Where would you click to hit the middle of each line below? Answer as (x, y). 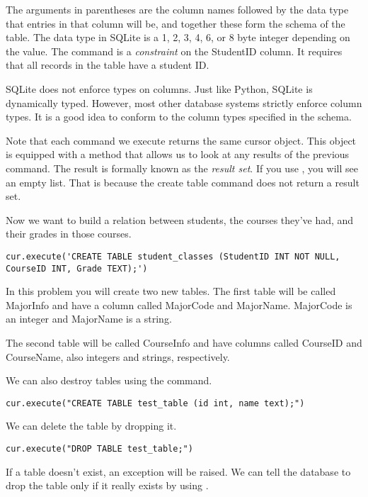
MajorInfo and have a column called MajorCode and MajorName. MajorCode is (179, 305)
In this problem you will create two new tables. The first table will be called (171, 291)
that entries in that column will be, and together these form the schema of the (176, 23)
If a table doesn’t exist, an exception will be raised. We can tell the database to (178, 471)
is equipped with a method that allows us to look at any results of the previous (178, 154)
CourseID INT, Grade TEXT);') (77, 268)
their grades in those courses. (69, 234)
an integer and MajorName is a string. (89, 319)
